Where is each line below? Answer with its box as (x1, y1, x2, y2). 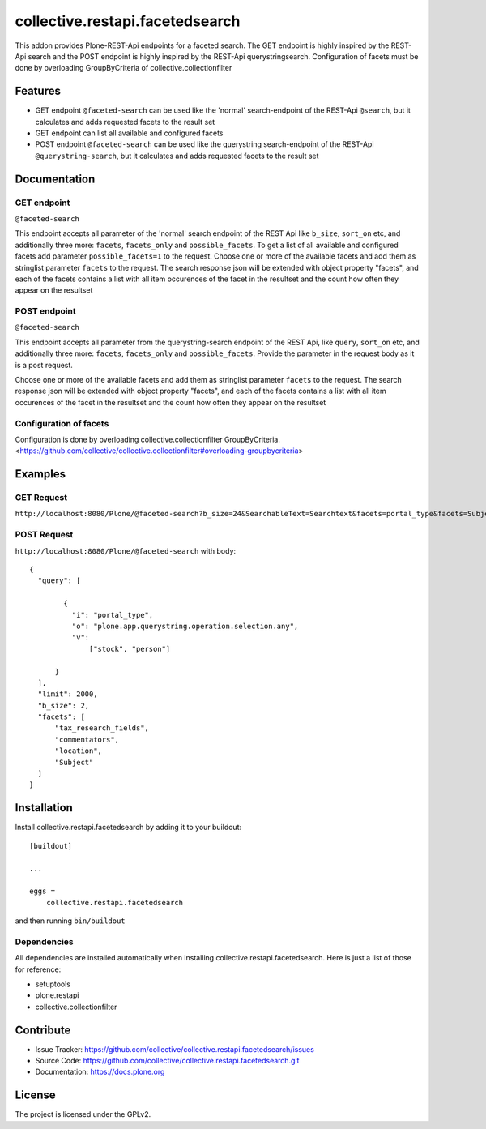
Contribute (15, 1023, 71, 1037)
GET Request (15, 492, 68, 503)
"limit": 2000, (37, 690, 98, 699)
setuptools (35, 979, 70, 989)
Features (15, 84, 61, 98)
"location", (54, 746, 103, 755)
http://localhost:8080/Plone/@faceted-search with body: (15, 545, 237, 555)
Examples (15, 467, 66, 481)
